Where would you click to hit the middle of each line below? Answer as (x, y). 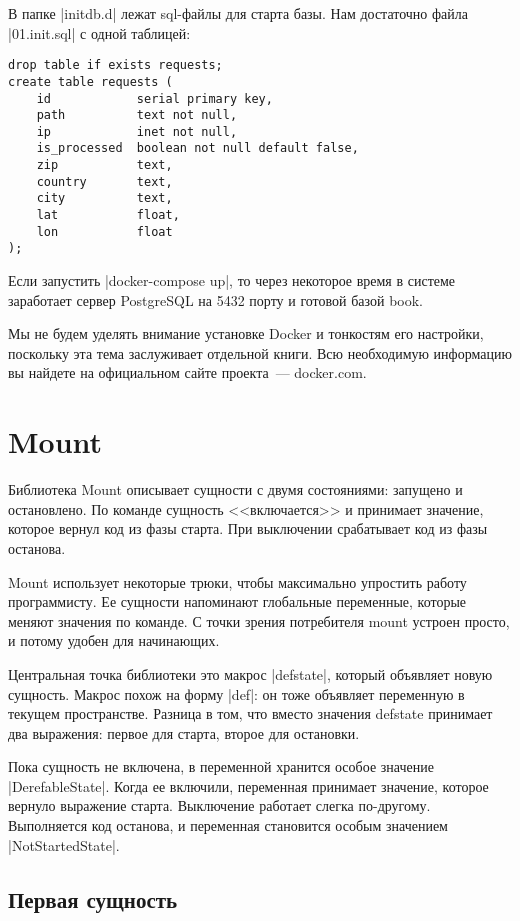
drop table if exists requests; (115, 65)
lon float (104, 231)
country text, (104, 181)
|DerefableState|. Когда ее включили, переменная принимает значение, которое (248, 785)
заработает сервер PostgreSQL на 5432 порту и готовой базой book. (215, 299)
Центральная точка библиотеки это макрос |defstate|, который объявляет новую (250, 673)
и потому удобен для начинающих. (114, 640)
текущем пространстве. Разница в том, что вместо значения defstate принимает (250, 713)
